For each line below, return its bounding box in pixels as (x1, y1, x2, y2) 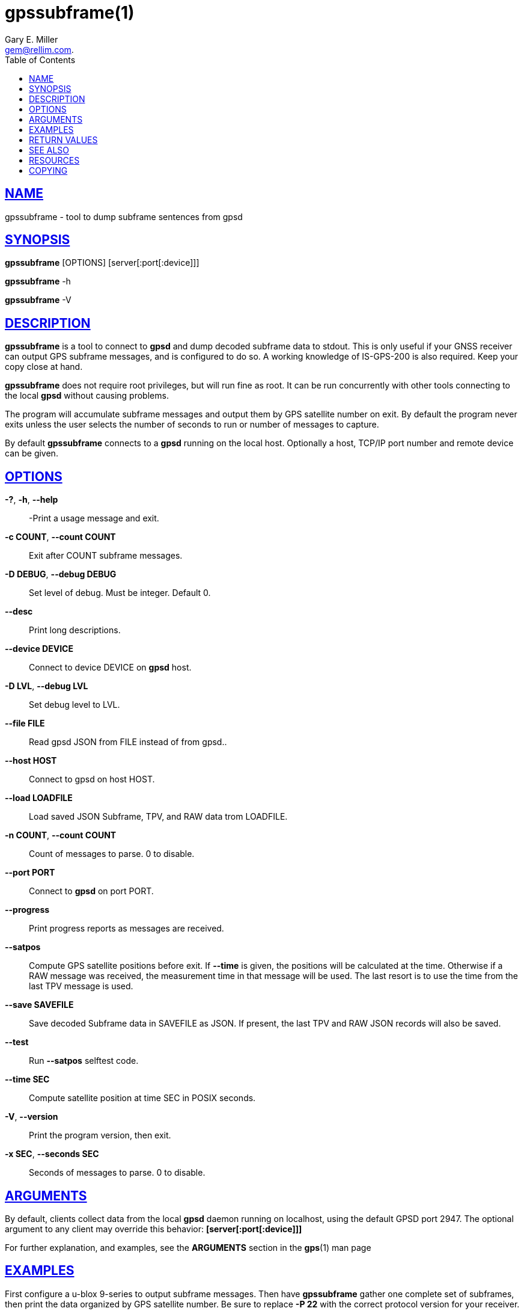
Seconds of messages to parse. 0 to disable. (29, 1167, 206, 1178)
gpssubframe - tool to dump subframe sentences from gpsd (5, 211, 243, 222)
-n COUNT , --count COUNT (5, 830, 117, 841)
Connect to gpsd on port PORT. (29, 886, 154, 897)
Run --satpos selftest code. (29, 1055, 139, 1066)
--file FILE (5, 718, 45, 729)
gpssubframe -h (5, 276, 71, 287)
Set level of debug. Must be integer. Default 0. (29, 588, 211, 598)
